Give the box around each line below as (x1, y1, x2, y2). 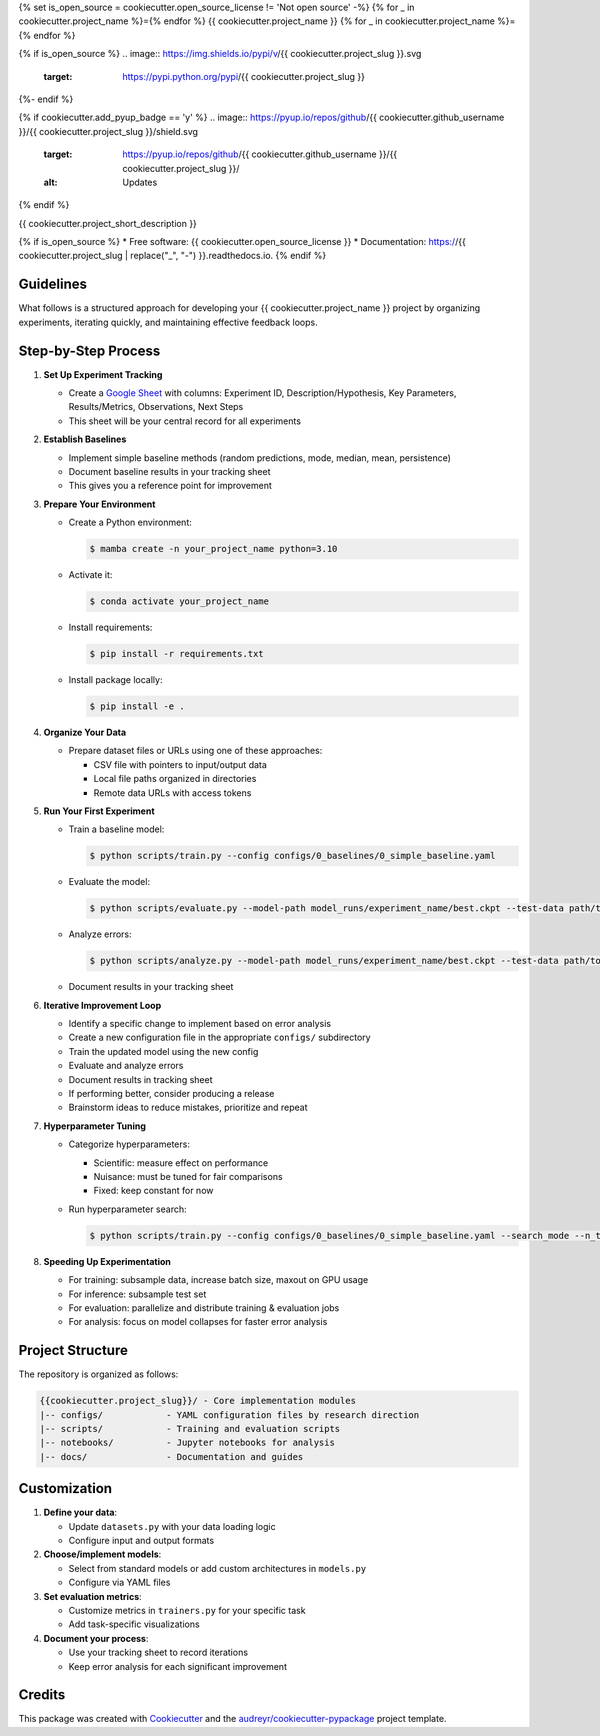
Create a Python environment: (68, 516, 192, 529)
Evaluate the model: (68, 876, 150, 888)
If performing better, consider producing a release (68, 1088, 275, 1100)
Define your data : (43, 1506, 118, 1519)
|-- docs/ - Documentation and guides (39, 1451, 304, 1462)
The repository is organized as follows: (18, 1368, 179, 1380)
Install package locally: (68, 674, 163, 686)
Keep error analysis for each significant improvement (68, 1660, 287, 1672)
